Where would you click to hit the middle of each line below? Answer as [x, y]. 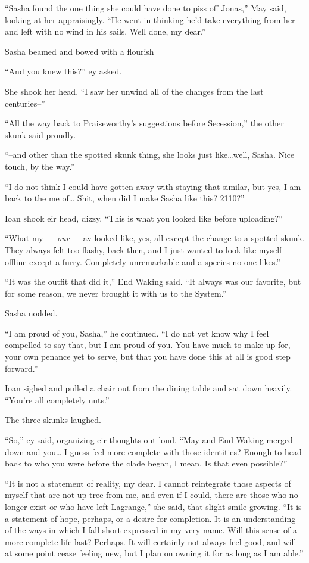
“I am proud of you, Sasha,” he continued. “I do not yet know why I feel [137, 333]
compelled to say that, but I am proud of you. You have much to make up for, [148, 345]
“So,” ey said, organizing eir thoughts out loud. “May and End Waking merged [149, 440]
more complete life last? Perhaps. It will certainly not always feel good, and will [151, 541]
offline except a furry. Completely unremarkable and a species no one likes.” [143, 261]
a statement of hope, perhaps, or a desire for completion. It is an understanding [150, 518]
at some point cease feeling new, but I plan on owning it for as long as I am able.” [154, 553]
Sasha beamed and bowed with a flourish [79, 51]
